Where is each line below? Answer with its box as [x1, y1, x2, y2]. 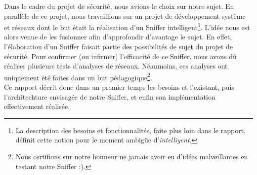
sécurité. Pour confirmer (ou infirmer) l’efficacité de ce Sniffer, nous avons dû [4, 51, 237, 61]
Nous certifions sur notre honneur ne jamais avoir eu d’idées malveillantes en [15, 151, 248, 162]
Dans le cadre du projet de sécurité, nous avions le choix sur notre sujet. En [4, 1, 234, 11]
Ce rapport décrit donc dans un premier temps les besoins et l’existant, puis [4, 82, 234, 92]
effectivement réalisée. [4, 101, 70, 111]
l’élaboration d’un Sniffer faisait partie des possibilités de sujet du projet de [4, 41, 233, 52]
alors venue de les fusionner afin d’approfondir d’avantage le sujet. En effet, [4, 32, 232, 42]
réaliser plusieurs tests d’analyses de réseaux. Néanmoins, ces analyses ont [4, 61, 228, 71]
